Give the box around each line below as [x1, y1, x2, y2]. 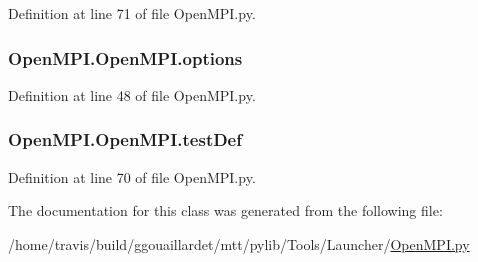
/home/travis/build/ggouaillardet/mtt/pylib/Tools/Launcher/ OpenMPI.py [8, 233, 470, 254]
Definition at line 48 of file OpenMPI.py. [8, 84, 256, 105]
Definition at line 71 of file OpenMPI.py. [8, 3, 256, 23]
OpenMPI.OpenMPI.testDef [8, 127, 242, 152]
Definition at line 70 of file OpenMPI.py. [8, 166, 256, 187]
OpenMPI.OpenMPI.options [8, 45, 243, 70]
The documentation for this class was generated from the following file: [8, 200, 443, 221]
